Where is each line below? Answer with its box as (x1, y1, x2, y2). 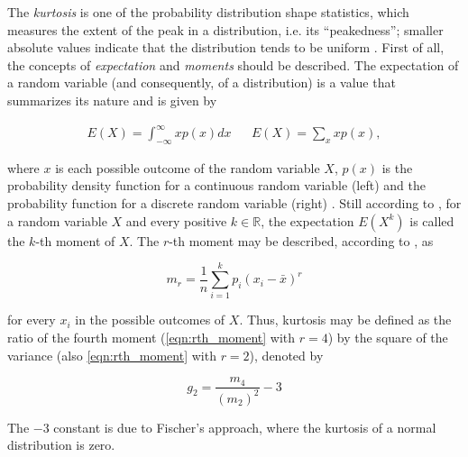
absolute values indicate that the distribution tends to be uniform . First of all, (7, 38, 445, 57)
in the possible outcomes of (75, 310, 225, 329)
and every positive (125, 211, 227, 230)
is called (409, 211, 454, 230)
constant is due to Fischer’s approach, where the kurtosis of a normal (53, 417, 436, 436)
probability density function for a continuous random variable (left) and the (7, 176, 426, 195)
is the (381, 158, 413, 177)
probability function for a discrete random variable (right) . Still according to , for (7, 194, 462, 213)
